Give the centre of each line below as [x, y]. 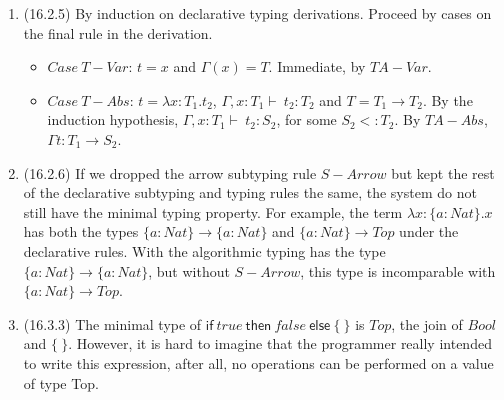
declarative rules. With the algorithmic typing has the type [204, 250]
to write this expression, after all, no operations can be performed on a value [258, 362]
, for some [306, 119]
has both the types [81, 231]
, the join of [427, 323]
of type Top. [61, 382]
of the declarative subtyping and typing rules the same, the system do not [250, 192]
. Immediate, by [317, 66]
